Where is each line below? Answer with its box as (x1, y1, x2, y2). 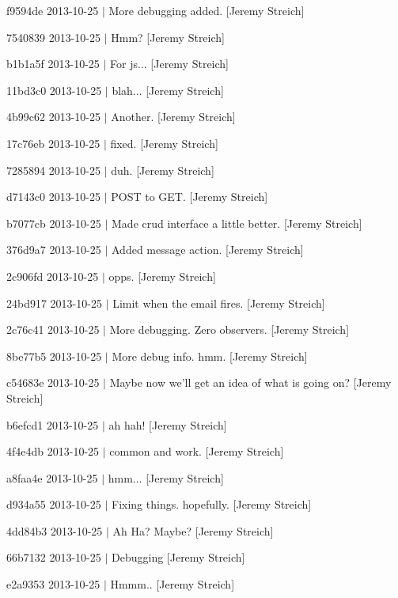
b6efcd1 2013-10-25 (6, 416, 99, 433)
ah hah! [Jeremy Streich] (108, 416, 227, 433)
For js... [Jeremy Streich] (110, 55, 229, 72)
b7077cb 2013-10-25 (6, 214, 101, 231)
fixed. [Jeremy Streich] (110, 134, 218, 151)
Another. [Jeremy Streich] (111, 108, 236, 125)
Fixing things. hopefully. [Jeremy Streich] (112, 496, 312, 513)
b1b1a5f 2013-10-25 (6, 55, 100, 72)
